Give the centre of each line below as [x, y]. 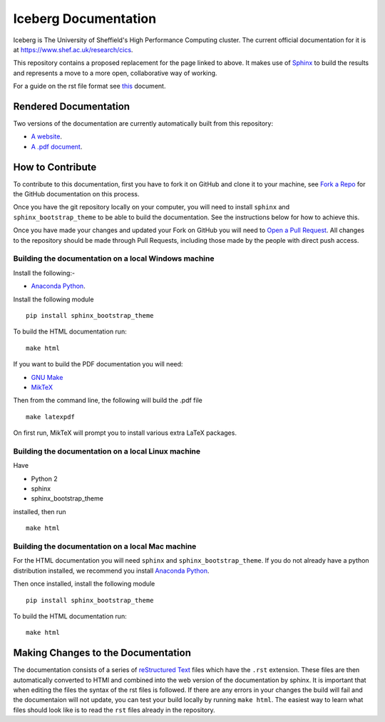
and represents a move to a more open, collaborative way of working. [115, 73]
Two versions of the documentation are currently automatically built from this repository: [143, 124]
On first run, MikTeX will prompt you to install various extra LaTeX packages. [125, 433]
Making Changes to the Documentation [102, 653]
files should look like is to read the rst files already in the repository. [114, 710]
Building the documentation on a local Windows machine [114, 259]
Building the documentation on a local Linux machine [107, 451]
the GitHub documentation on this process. [76, 194]
